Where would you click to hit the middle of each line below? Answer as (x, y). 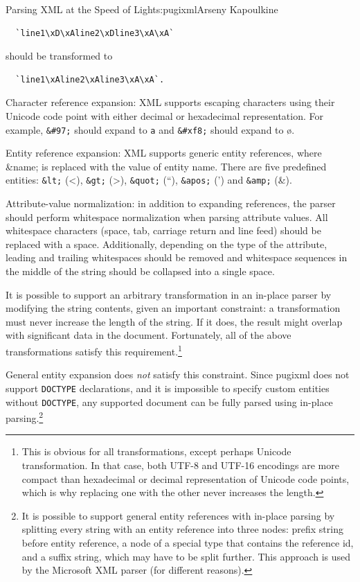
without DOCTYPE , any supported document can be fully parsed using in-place (169, 402)
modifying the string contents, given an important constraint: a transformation (173, 308)
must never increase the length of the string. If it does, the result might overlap (174, 321)
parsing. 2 (25, 417)
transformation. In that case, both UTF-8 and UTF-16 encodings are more (180, 465)
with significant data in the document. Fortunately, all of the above (148, 335)
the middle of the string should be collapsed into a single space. (140, 271)
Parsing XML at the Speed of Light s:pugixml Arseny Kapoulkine (142, 9)
